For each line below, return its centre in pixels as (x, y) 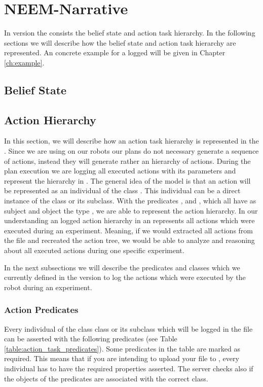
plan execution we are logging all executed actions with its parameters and (120, 171)
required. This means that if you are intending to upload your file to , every (122, 358)
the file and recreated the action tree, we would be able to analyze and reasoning (129, 240)
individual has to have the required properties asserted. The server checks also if (129, 368)
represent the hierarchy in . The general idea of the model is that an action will (127, 180)
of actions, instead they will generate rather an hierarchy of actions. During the (127, 161)
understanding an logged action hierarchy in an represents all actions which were (129, 220)
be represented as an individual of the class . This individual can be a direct (122, 190)
